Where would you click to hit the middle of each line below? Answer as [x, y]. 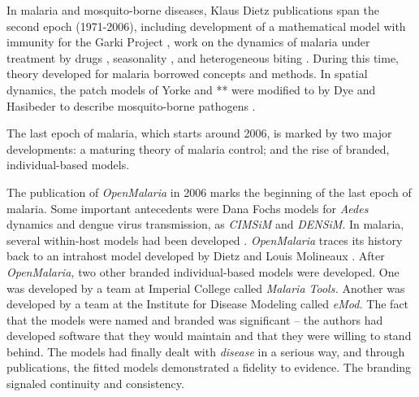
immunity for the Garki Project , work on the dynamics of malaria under [188, 42]
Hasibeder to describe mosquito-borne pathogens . [131, 105]
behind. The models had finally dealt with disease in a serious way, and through [206, 351]
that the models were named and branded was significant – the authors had [195, 319]
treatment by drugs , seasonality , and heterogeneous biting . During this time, [203, 57]
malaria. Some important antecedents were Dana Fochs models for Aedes [188, 208]
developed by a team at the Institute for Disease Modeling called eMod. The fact [208, 304]
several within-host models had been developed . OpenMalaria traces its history [205, 240]
